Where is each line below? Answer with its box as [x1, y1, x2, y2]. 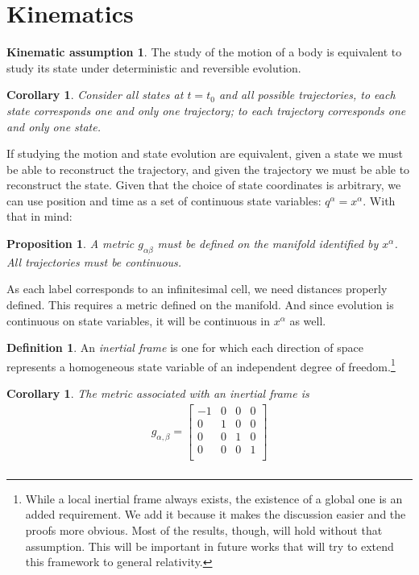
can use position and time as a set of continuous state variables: [6, 192, 322, 209]
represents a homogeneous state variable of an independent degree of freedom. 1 [6, 355, 396, 374]
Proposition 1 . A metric [6, 235, 135, 252]
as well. [289, 312, 326, 329]
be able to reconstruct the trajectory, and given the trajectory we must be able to [6, 160, 410, 177]
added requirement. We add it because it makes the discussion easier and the [25, 506, 406, 523]
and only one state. [6, 118, 101, 134]
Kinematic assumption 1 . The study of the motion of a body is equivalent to [6, 43, 402, 60]
